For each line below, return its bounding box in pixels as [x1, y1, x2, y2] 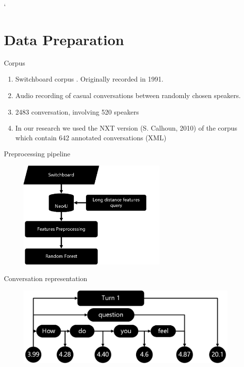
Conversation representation [4, 273, 87, 284]
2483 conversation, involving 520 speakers [15, 106, 139, 117]
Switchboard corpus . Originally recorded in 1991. [15, 74, 164, 84]
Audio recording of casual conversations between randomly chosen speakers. [15, 90, 241, 100]
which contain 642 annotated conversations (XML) [15, 132, 167, 142]
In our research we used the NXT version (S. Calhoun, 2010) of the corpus [15, 123, 238, 133]
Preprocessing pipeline [4, 149, 70, 159]
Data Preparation [4, 29, 124, 49]
